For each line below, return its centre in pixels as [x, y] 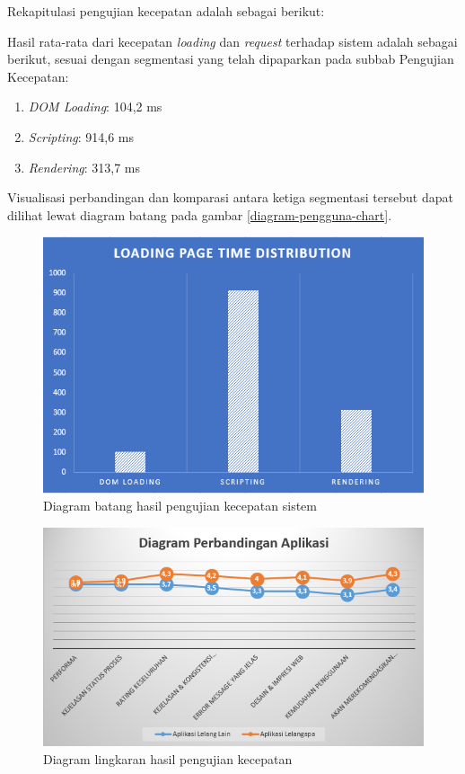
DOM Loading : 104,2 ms [95, 107]
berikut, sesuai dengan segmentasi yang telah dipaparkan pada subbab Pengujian [231, 59]
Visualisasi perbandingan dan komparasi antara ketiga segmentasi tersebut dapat [230, 197]
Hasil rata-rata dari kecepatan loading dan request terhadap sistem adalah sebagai [232, 41]
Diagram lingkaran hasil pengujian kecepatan [168, 758]
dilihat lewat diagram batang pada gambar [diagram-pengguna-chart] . [200, 214]
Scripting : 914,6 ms [81, 136]
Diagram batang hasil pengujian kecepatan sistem [180, 506]
